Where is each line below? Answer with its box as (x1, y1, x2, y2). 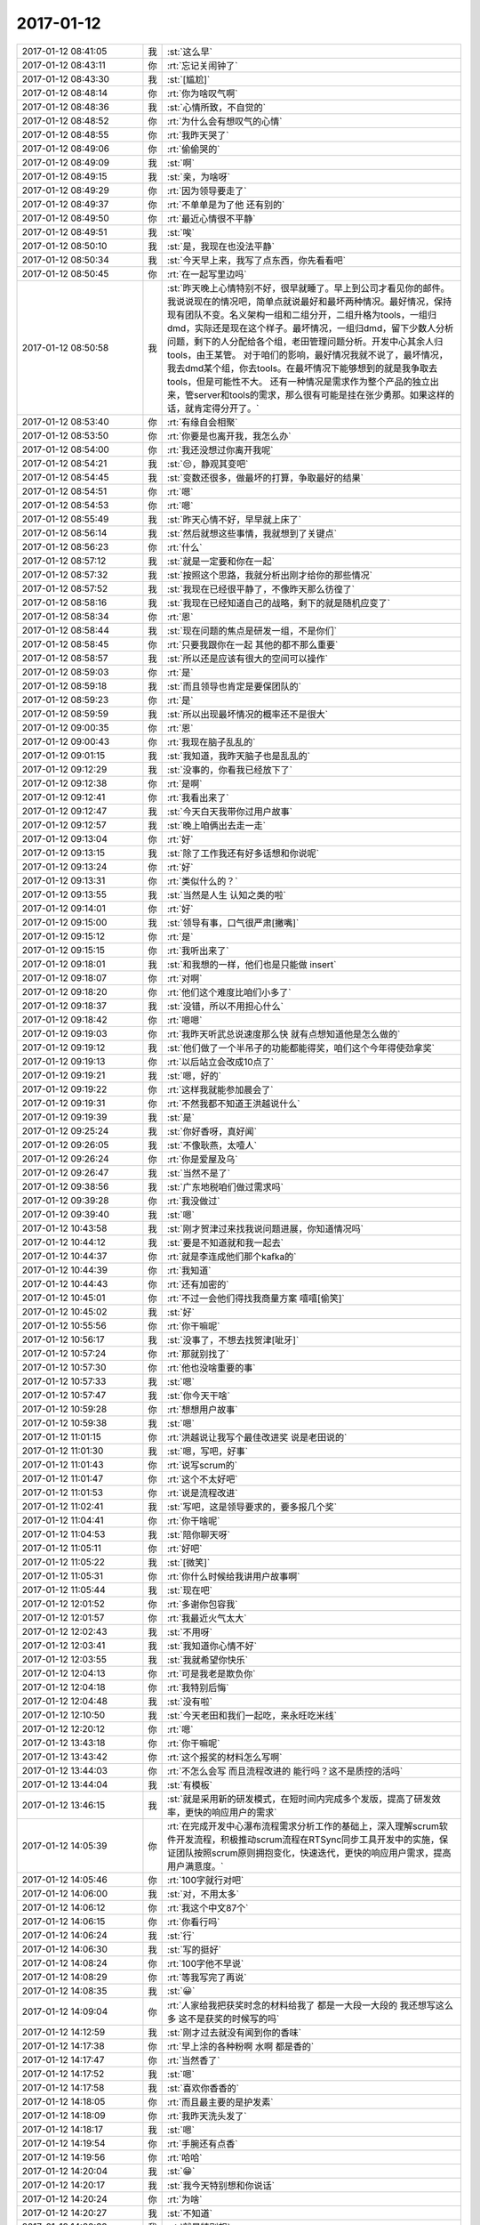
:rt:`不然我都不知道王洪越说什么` (166, 1097, 301, 1110)
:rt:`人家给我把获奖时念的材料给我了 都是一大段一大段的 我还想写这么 (166, 1999, 453, 2011)
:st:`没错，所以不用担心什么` (166, 999, 284, 1012)
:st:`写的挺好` (166, 1943, 222, 1955)
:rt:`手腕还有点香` (166, 2137, 239, 2149)
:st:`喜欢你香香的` (166, 2082, 240, 2094)
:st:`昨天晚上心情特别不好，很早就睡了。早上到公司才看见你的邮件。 (166, 281, 451, 294)
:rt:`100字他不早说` (166, 1957, 244, 1970)
